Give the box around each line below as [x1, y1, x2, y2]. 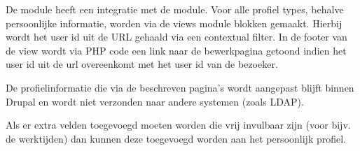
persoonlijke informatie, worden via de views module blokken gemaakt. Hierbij [6, 15, 342, 30]
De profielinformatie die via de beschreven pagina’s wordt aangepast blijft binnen [6, 80, 354, 94]
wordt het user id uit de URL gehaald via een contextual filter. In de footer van [6, 29, 347, 44]
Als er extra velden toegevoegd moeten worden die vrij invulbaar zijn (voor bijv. [6, 117, 351, 132]
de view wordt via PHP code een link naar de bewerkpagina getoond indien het [6, 43, 347, 57]
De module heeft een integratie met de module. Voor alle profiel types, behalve [6, 2, 344, 16]
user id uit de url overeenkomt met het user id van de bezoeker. [6, 57, 278, 71]
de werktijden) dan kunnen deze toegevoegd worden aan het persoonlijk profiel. [6, 131, 346, 145]
